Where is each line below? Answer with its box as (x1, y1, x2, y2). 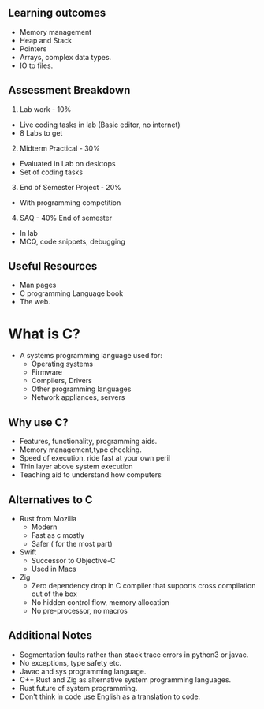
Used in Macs (31, 564, 76, 573)
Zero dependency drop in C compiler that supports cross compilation (31, 581, 256, 590)
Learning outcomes (8, 6, 106, 20)
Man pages (19, 280, 57, 290)
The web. (19, 297, 51, 307)
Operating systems (31, 359, 93, 369)
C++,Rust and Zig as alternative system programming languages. (19, 674, 231, 685)
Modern (31, 522, 58, 532)
